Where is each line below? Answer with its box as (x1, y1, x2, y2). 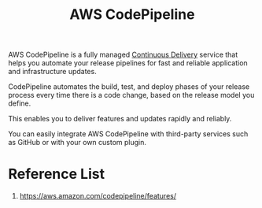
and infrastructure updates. (8, 67, 97, 76)
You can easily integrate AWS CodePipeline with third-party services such (8, 129, 249, 139)
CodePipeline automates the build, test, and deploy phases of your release (8, 82, 250, 91)
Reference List (8, 165, 105, 183)
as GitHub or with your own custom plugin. (8, 138, 147, 147)
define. (8, 98, 31, 108)
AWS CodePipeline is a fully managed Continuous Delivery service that (8, 50, 238, 60)
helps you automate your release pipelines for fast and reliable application (8, 58, 248, 68)
